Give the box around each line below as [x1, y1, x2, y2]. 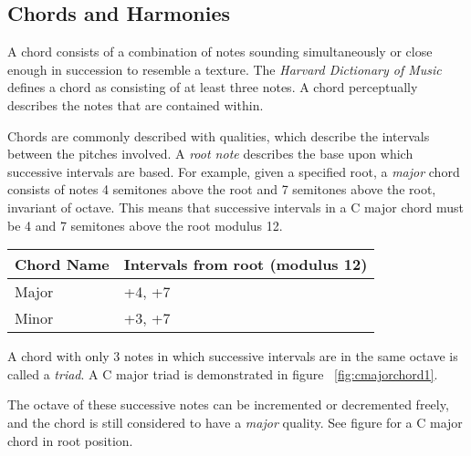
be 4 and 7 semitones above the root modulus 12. [7, 215, 283, 234]
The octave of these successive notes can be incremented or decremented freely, [7, 395, 449, 414]
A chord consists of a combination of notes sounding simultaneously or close [7, 42, 433, 61]
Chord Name [15, 254, 110, 275]
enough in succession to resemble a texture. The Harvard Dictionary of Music [7, 59, 442, 78]
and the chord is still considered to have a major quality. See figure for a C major [7, 412, 463, 431]
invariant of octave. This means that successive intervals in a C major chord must [7, 197, 464, 216]
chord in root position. [7, 430, 133, 450]
